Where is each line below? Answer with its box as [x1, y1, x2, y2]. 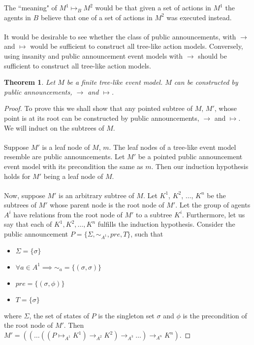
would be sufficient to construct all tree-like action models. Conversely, [30, 41, 243, 51]
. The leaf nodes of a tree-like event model [109, 141, 236, 152]
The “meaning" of [4, 2, 57, 12]
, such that [130, 229, 163, 239]
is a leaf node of [42, 141, 90, 152]
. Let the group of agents [175, 200, 251, 210]
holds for [4, 171, 31, 181]
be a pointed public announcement [138, 151, 243, 162]
